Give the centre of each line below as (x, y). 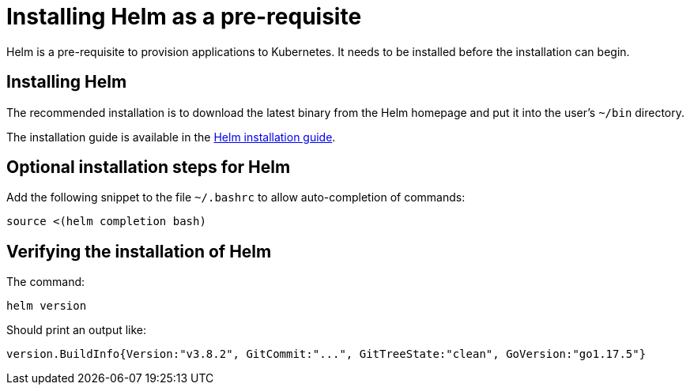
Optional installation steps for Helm (149, 167)
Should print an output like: (77, 330)
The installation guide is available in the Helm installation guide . (171, 137)
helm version (47, 306)
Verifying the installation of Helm (139, 251)
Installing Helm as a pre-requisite (184, 17)
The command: (46, 282)
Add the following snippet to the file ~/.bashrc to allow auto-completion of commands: (236, 197)
